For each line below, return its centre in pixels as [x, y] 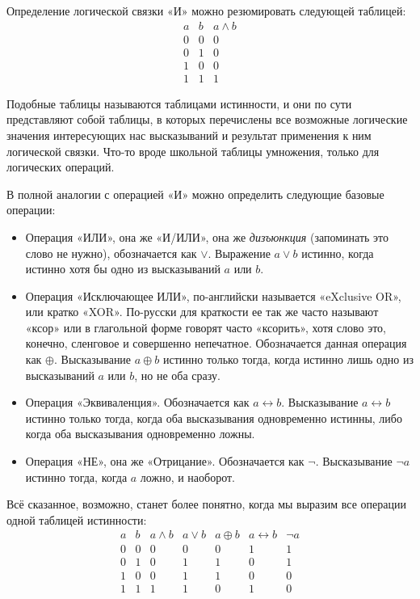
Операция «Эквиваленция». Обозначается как [137, 402]
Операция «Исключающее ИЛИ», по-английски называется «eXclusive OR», [213, 295]
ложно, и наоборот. [187, 477]
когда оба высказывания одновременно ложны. [140, 434]
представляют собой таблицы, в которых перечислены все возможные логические [207, 119]
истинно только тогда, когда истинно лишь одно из [288, 359]
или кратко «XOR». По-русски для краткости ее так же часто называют [202, 312]
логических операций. [61, 167]
